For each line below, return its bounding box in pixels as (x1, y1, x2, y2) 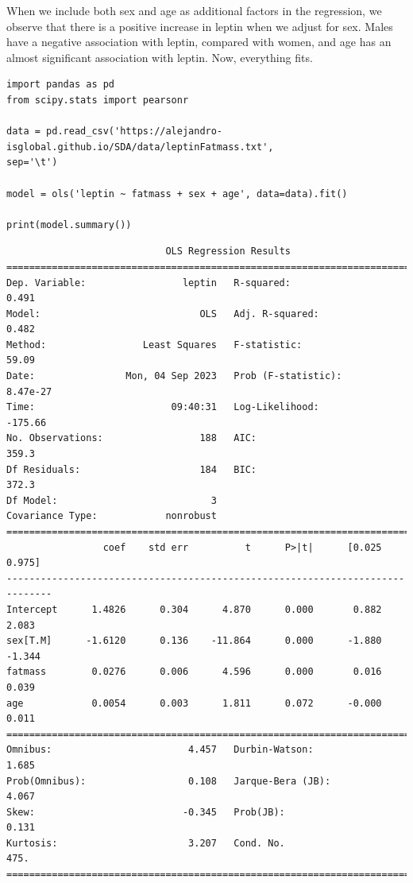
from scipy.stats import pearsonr (6, 94, 189, 106)
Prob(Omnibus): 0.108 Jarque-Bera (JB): (6, 775, 331, 787)
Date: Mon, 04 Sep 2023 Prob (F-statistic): (6, 370, 342, 382)
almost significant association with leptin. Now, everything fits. (6, 48, 313, 65)
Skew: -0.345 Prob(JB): (6, 806, 285, 818)
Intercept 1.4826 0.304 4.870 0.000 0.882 (6, 603, 382, 615)
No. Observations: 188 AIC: (6, 432, 257, 444)
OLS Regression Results (165, 246, 291, 258)
